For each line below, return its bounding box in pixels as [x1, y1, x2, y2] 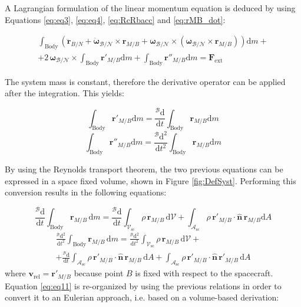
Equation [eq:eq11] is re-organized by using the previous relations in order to [5, 279, 282, 292]
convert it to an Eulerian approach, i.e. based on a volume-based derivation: [5, 291, 279, 303]
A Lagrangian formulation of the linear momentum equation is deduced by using [5, 2, 296, 14]
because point [74, 267, 124, 279]
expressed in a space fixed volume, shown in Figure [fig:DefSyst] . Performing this [5, 174, 296, 187]
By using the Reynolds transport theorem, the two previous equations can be [5, 163, 283, 175]
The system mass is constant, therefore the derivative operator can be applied [5, 75, 286, 87]
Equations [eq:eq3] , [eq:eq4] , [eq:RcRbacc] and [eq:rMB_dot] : [5, 13, 226, 25]
